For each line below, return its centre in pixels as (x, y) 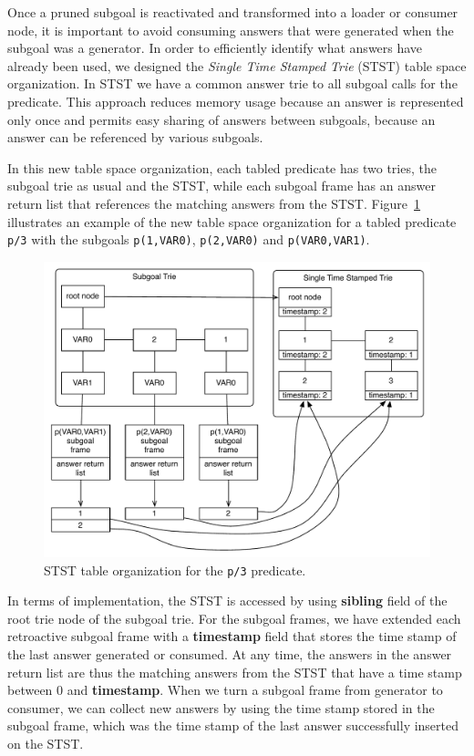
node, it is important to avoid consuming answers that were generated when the (231, 30)
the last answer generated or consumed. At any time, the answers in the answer (230, 654)
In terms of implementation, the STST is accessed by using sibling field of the (227, 601)
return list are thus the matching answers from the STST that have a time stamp (235, 672)
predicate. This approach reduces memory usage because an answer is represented (236, 101)
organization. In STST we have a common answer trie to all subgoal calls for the (232, 83)
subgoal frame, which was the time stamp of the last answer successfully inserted (233, 725)
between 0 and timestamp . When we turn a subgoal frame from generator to (225, 690)
